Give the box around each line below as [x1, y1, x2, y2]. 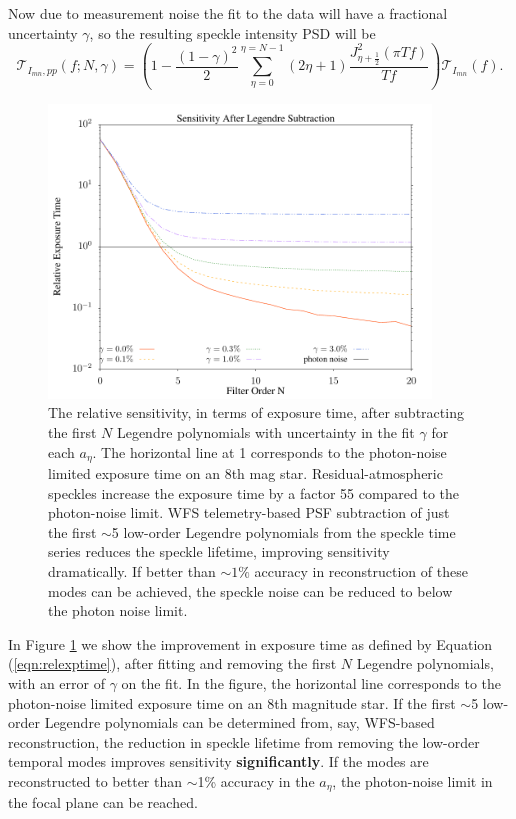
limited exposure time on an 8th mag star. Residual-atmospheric [48, 463, 443, 484]
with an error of [8, 672, 105, 693]
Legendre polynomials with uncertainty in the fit [116, 422, 415, 442]
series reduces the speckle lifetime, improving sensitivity [48, 541, 390, 562]
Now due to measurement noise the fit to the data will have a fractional [8, 3, 448, 23]
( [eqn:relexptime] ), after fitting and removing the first [8, 653, 337, 674]
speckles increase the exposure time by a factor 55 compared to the [48, 482, 460, 503]
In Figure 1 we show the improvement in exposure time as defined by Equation [8, 633, 493, 654]
